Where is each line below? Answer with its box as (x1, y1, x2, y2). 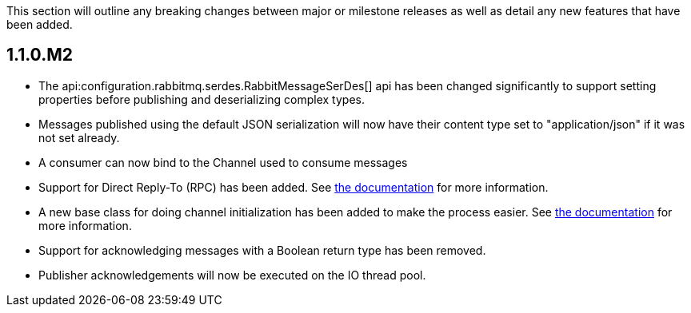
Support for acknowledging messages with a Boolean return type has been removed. (38, 243, 486, 257)
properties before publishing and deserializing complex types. (38, 92, 365, 106)
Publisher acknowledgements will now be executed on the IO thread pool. (38, 267, 426, 282)
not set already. (38, 130, 120, 145)
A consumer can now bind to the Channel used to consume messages (38, 155, 408, 169)
